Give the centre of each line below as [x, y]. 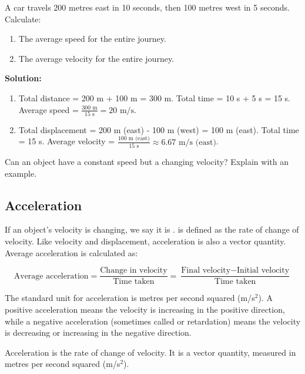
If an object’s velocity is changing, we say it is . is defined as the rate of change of [152, 229]
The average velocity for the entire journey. [96, 58]
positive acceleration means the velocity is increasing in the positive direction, [145, 309]
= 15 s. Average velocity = [67, 141]
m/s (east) [197, 142]
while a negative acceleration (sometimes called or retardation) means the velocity [153, 321]
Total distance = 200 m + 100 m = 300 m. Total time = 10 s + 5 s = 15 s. [155, 97]
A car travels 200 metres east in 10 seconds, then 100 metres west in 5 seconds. [147, 7]
